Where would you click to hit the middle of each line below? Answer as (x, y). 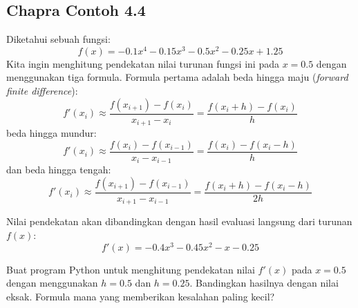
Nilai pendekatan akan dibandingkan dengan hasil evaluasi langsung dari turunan (179, 221)
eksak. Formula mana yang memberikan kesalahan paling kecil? (141, 296)
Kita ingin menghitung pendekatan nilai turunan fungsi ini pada (143, 63)
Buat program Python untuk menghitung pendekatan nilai (131, 269)
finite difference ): (42, 91)
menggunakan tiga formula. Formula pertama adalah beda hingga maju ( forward (177, 77)
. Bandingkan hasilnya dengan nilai (264, 283)
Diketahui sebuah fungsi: (58, 39)
